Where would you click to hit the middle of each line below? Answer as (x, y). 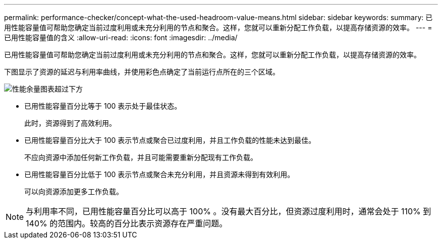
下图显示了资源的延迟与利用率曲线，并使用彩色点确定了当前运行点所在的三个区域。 (142, 72)
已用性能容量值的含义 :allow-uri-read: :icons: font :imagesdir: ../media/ (121, 37)
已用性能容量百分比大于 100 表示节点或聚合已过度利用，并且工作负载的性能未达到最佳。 (170, 140)
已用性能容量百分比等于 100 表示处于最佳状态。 (103, 106)
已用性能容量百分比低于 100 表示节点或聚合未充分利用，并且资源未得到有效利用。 (159, 174)
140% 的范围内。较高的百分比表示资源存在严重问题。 (127, 223)
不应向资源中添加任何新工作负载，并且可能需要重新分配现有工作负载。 (141, 157)
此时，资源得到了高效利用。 (70, 123)
